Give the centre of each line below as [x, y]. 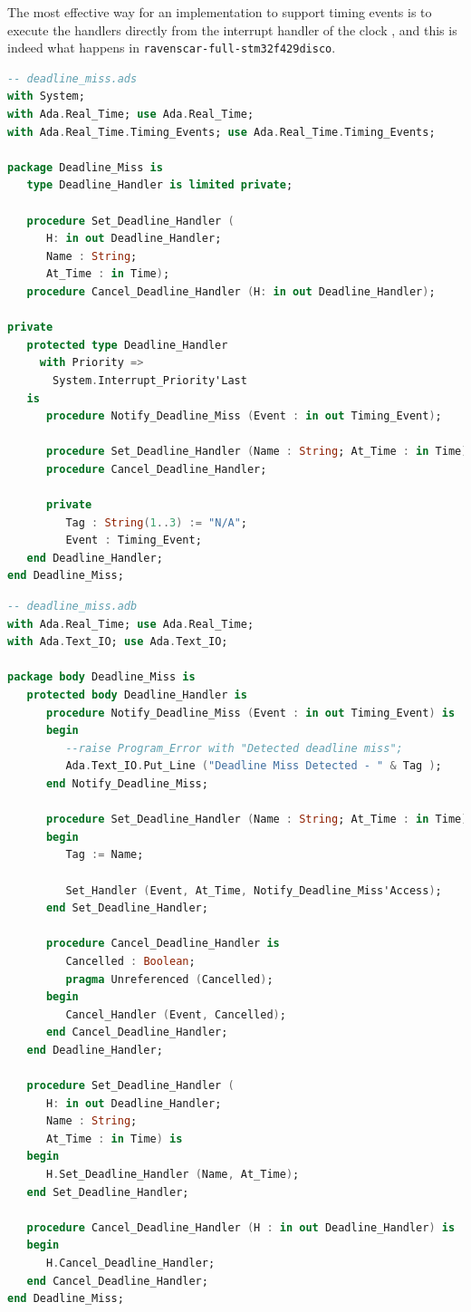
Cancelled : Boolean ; [130, 961]
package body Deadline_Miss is [101, 677]
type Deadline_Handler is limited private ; [160, 185]
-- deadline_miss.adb [72, 607]
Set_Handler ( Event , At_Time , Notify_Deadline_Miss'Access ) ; [254, 890]
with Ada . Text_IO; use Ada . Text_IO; [118, 642]
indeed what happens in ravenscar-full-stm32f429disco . [172, 48]
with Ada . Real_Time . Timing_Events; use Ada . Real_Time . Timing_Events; [221, 132]
